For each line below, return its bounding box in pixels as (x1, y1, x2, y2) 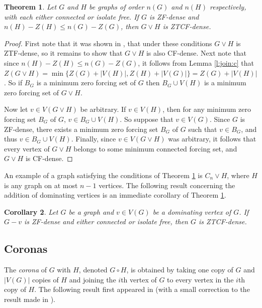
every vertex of (4, 143, 50, 153)
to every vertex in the (167, 274, 234, 284)
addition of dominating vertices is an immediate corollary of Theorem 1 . (4, 190, 226, 200)
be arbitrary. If (80, 104, 126, 114)
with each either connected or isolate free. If (4, 11, 139, 22)
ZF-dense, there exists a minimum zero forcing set (4, 123, 158, 134)
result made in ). (4, 293, 56, 304)
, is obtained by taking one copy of (126, 264, 233, 275)
